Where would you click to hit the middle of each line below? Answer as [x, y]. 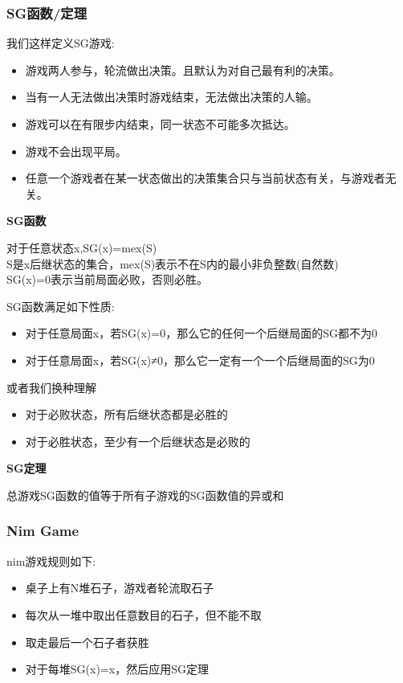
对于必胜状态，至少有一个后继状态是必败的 [138, 441]
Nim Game [43, 531]
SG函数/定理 [47, 12]
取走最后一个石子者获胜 [87, 642]
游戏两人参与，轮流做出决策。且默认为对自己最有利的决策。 [183, 70]
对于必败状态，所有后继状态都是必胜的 [126, 414]
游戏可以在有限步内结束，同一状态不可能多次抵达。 [160, 124]
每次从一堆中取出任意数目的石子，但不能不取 [143, 614]
